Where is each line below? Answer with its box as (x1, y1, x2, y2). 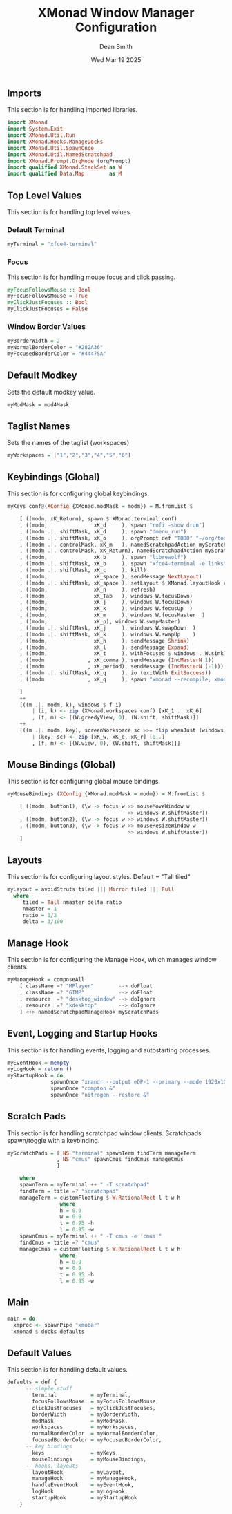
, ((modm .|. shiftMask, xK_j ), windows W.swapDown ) (19, 624, 196, 632)
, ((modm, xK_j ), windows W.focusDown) (19, 599, 193, 606)
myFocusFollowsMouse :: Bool (7, 286, 91, 293)
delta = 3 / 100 (22, 918, 64, 925)
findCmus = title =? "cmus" (19, 1239, 100, 1246)
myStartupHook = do (7, 1072, 64, 1079)
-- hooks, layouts (25, 1462, 79, 1469)
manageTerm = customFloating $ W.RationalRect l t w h (19, 1194, 181, 1201)
